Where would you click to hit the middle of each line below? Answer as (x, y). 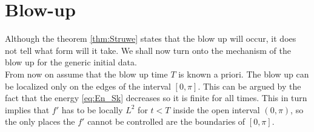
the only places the (40, 121)
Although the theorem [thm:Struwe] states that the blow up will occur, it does (151, 38)
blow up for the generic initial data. (71, 62)
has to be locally (92, 109)
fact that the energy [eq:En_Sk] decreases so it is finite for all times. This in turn (156, 98)
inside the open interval (216, 109)
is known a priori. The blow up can (244, 74)
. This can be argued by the (249, 86)
